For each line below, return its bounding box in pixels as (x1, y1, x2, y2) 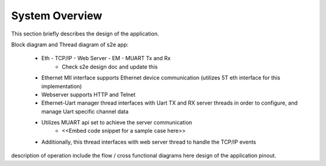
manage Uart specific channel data (41, 108, 129, 115)
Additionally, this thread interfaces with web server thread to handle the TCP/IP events (41, 138, 257, 146)
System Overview (11, 9, 103, 22)
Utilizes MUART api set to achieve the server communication (41, 119, 193, 126)
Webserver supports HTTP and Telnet (41, 91, 136, 98)
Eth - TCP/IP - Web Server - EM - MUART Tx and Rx (41, 55, 171, 62)
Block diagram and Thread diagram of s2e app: (11, 41, 129, 48)
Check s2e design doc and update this (62, 63, 158, 70)
